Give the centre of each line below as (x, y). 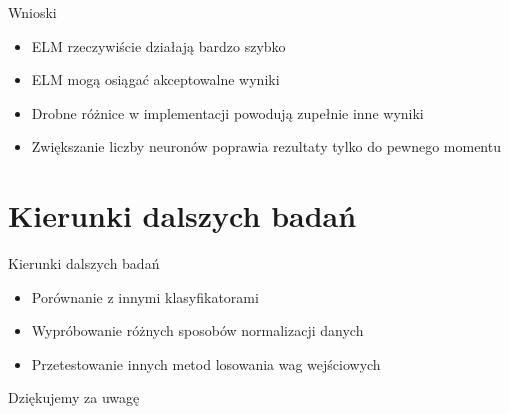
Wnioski (32, 12)
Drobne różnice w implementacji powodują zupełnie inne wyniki (227, 112)
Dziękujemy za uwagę (74, 397)
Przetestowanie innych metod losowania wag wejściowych (206, 363)
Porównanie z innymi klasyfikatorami (145, 296)
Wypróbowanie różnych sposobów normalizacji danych (197, 330)
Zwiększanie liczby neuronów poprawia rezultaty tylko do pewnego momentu (266, 146)
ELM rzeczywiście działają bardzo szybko (158, 45)
